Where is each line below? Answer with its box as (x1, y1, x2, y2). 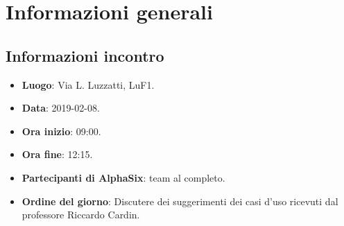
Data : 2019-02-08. (21, 101, 100, 115)
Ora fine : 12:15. (21, 147, 93, 162)
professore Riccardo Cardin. (21, 207, 140, 222)
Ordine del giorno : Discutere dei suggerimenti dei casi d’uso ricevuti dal (21, 193, 338, 208)
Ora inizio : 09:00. (21, 123, 101, 138)
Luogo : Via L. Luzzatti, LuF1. (21, 77, 155, 92)
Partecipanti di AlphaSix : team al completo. (21, 170, 225, 184)
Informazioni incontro (6, 44, 164, 66)
